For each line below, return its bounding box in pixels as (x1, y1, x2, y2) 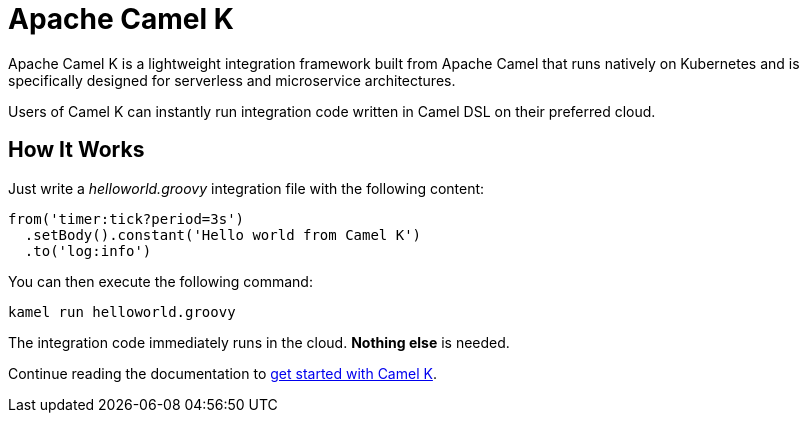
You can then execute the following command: (8, 272, 313, 290)
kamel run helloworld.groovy (8, 303, 236, 320)
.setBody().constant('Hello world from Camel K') (24, 226, 422, 243)
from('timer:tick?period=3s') (8, 210, 245, 227)
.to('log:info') (24, 242, 152, 259)
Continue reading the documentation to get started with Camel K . (8, 364, 437, 382)
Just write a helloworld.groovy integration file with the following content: (8, 179, 485, 197)
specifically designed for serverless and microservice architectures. (8, 71, 456, 89)
